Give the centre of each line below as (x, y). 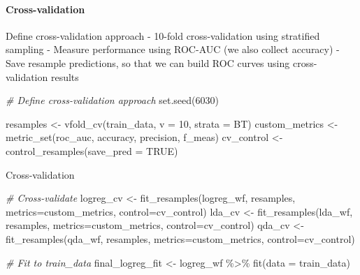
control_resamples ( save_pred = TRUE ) (92, 150)
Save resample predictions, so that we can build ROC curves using (148, 62)
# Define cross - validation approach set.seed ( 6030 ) (112, 100)
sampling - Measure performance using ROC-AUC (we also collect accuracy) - (173, 49)
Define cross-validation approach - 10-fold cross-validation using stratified (163, 35)
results (65, 76)
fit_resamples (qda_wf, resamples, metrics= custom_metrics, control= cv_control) (180, 238)
